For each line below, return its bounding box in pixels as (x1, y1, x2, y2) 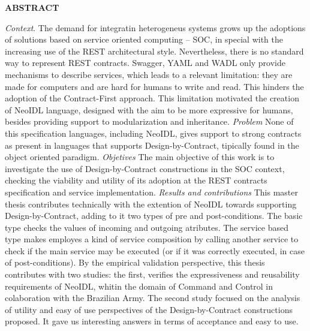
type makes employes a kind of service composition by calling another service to (5, 233, 299, 245)
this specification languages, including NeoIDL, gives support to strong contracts (5, 127, 302, 139)
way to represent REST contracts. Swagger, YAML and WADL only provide (5, 56, 285, 69)
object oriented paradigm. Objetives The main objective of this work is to (5, 151, 275, 163)
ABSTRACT (5, 1, 59, 13)
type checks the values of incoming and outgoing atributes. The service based (5, 221, 288, 233)
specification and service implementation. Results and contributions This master (5, 185, 299, 198)
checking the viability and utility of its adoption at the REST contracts (5, 174, 267, 186)
